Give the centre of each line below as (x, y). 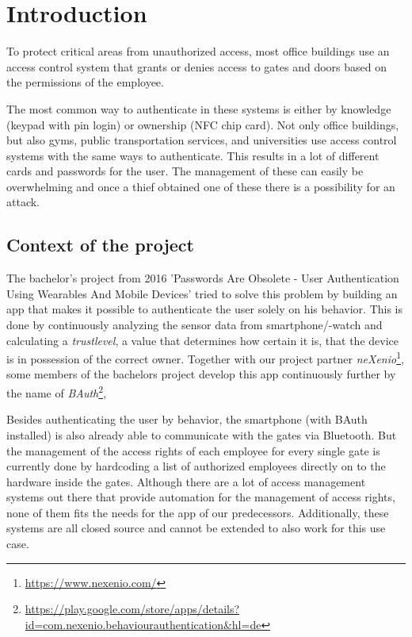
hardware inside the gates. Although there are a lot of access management (186, 481)
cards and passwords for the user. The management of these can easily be (185, 171)
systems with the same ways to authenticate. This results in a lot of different (193, 155)
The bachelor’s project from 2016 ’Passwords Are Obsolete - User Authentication (203, 278)
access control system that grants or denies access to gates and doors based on (197, 66)
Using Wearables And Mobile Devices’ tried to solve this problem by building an (202, 293)
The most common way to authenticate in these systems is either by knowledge (199, 108)
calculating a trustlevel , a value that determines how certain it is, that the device (202, 340)
